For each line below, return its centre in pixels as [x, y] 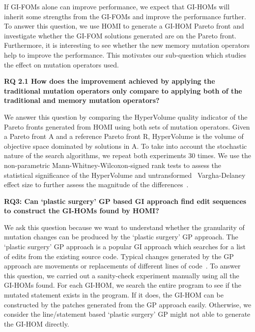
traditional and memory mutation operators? [82, 100]
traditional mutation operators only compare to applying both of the [123, 90]
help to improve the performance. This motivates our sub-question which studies [125, 54]
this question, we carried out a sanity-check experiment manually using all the [122, 275]
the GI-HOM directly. [37, 323]
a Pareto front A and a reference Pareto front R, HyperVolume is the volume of [124, 136]
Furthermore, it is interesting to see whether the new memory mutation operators [127, 45]
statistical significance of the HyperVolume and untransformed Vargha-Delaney [125, 175]
